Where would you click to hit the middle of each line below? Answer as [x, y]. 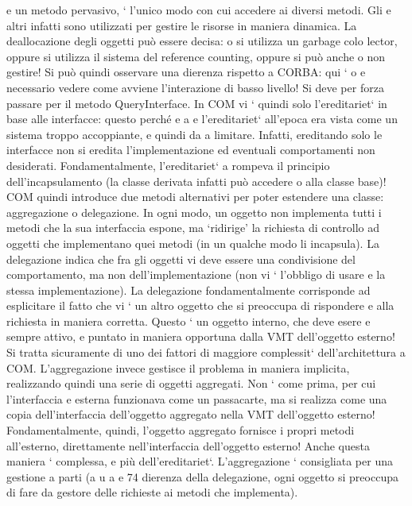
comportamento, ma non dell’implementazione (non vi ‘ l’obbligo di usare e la [196, 274]
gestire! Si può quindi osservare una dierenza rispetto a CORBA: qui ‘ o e [186, 72]
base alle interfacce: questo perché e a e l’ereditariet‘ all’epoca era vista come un [202, 119]
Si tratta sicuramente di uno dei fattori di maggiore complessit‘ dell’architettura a [206, 352]
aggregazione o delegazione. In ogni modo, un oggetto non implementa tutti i [194, 212]
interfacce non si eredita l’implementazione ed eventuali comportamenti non [191, 150]
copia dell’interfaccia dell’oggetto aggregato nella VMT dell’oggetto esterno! [191, 414]
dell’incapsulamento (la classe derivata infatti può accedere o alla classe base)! [196, 181]
